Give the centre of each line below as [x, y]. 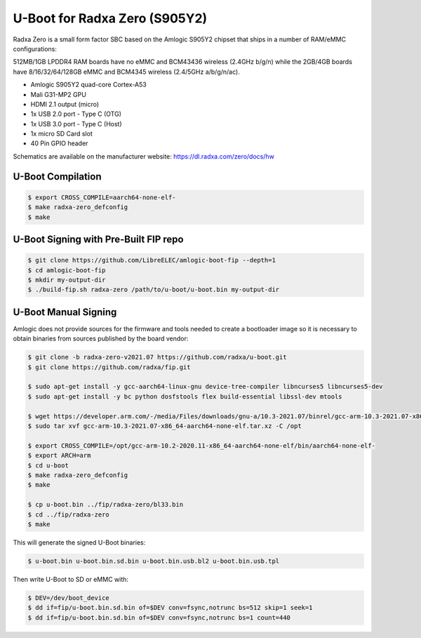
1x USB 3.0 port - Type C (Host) [76, 124]
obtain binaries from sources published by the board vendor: [101, 339]
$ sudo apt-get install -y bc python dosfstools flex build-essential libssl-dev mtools [185, 396]
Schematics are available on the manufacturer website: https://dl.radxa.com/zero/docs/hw [144, 156]
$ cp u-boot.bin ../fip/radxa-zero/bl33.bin [106, 505]
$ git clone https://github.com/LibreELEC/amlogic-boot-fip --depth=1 [152, 260]
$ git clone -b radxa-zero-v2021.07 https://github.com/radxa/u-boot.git [157, 357]
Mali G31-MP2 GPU [59, 94]
